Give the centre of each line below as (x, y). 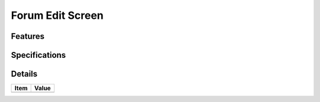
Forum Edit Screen (57, 15)
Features (28, 36)
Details (24, 74)
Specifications (39, 55)
